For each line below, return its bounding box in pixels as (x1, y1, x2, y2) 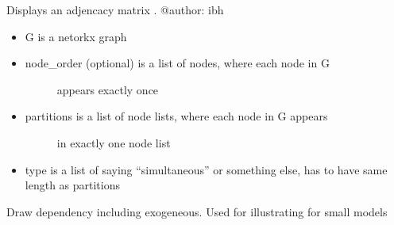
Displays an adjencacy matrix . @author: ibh (6, 2, 224, 17)
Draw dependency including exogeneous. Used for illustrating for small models (6, 203, 388, 219)
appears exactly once (56, 81, 159, 97)
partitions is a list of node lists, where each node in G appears (25, 108, 328, 124)
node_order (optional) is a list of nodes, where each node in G (25, 55, 330, 71)
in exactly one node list (56, 134, 171, 151)
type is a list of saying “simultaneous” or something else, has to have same (25, 161, 388, 177)
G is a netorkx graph (25, 28, 127, 44)
